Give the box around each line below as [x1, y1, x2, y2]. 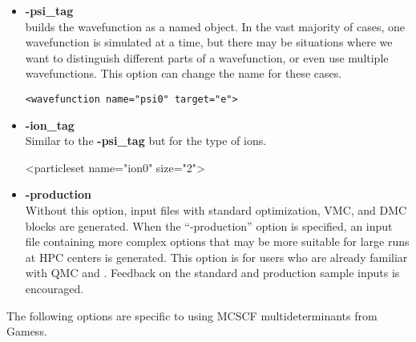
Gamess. [6, 323, 47, 340]
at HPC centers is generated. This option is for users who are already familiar [25, 248, 408, 265]
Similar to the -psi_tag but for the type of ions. [25, 132, 267, 149]
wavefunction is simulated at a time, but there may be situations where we [25, 34, 393, 50]
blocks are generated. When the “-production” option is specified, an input [25, 217, 393, 234]
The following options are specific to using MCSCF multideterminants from [6, 307, 378, 324]
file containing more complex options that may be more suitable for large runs [25, 233, 410, 250]
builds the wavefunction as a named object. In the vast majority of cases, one [25, 18, 406, 34]
